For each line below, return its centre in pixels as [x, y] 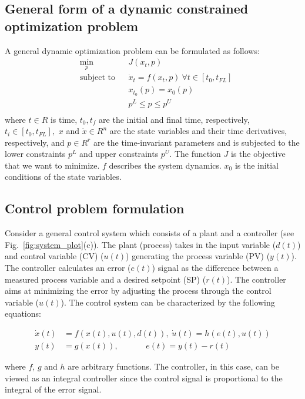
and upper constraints [119, 154]
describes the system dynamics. [165, 165]
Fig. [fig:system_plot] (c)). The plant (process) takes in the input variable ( [140, 244]
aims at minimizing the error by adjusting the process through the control [138, 291]
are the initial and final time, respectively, [174, 119]
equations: [23, 313]
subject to [98, 78]
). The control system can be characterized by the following [168, 302]
